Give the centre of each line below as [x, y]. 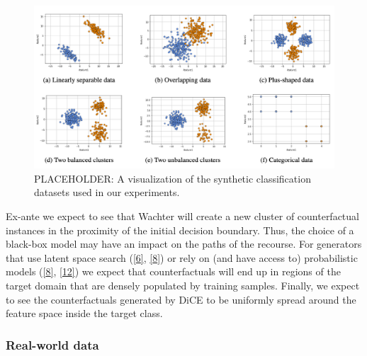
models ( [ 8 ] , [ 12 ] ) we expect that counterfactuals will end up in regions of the [173, 271]
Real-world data [52, 344]
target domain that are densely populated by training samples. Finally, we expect [183, 285]
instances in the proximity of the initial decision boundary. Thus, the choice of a [180, 230]
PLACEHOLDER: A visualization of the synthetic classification [173, 178]
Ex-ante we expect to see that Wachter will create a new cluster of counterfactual [182, 216]
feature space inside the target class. [84, 313]
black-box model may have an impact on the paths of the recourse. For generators [184, 244]
